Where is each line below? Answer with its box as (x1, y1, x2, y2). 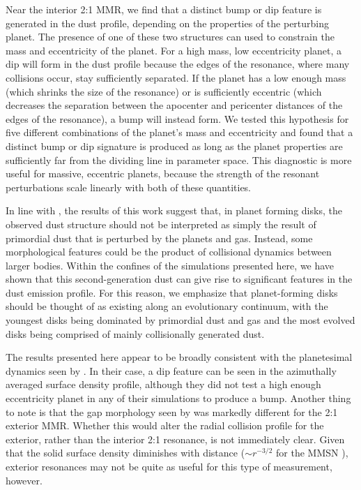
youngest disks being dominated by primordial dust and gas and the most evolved (6, 313, 355, 327)
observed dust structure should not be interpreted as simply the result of (6, 216, 316, 231)
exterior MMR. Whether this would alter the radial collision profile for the (6, 418, 324, 433)
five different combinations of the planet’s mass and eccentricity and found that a (6, 125, 353, 140)
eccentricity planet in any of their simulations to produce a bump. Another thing (6, 391, 351, 406)
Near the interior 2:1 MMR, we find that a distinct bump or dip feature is (6, 2, 322, 16)
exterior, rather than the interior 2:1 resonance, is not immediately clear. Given (6, 431, 345, 446)
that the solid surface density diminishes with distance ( (6, 445, 245, 460)
